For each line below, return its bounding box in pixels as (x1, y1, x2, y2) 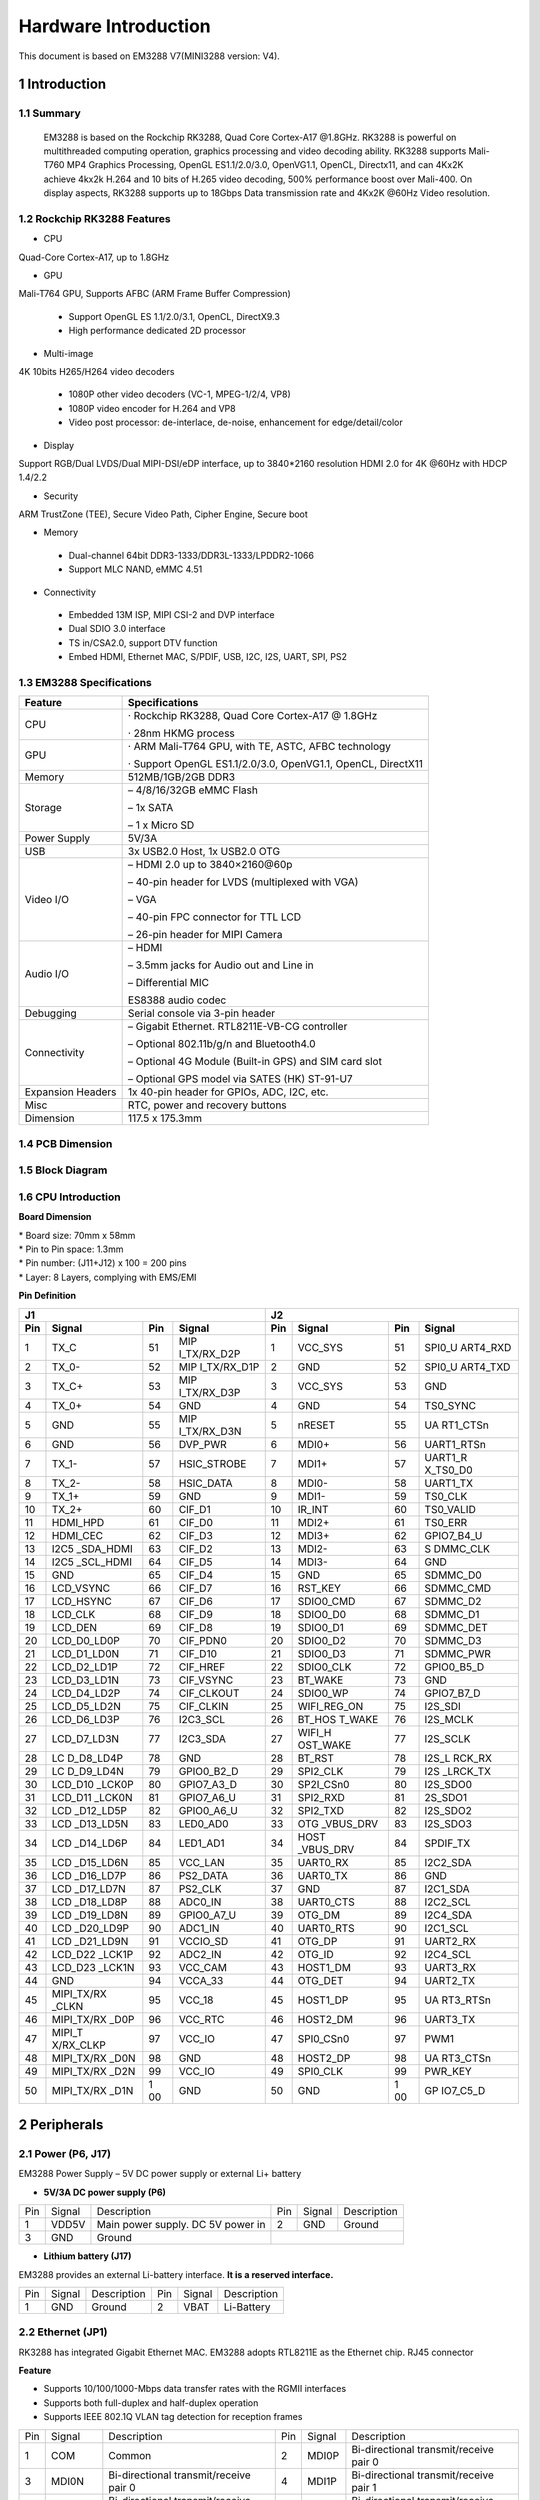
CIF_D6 (178, 1594, 214, 1608)
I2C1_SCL (424, 1921, 469, 1935)
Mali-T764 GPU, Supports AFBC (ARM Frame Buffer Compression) (18, 288, 292, 300)
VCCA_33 (178, 1973, 224, 1987)
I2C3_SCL (178, 1712, 226, 1726)
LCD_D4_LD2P (51, 1686, 121, 1700)
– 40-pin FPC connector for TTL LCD (127, 910, 302, 924)
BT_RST (297, 1751, 335, 1765)
